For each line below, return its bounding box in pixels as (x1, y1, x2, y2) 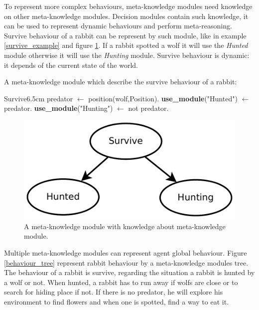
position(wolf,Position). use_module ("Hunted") (88, 93, 238, 103)
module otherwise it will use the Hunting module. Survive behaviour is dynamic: (4, 49, 250, 60)
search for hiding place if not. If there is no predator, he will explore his (4, 287, 223, 297)
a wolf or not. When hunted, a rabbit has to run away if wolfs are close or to (4, 277, 238, 287)
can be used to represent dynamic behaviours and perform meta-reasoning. (4, 20, 232, 31)
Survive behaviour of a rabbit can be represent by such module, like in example (4, 30, 247, 40)
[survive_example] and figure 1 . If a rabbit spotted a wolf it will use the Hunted (4, 40, 248, 50)
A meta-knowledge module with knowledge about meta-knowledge (24, 221, 226, 231)
